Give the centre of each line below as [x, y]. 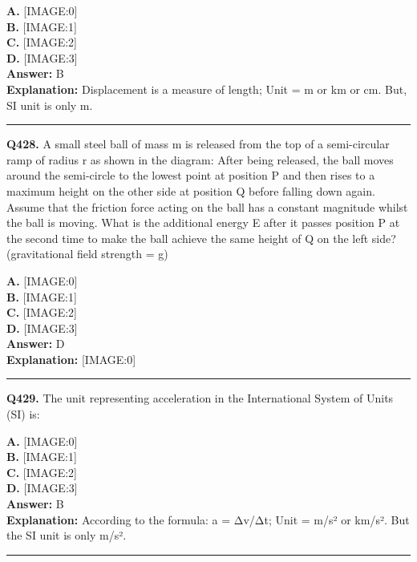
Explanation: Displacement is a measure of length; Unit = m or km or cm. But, [207, 89]
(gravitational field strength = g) [87, 254]
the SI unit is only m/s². [67, 535]
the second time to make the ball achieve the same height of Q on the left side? [201, 238]
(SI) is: [23, 414]
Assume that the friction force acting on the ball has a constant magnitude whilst [207, 206]
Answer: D [36, 344]
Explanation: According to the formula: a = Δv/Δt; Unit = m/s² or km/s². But [208, 519]
